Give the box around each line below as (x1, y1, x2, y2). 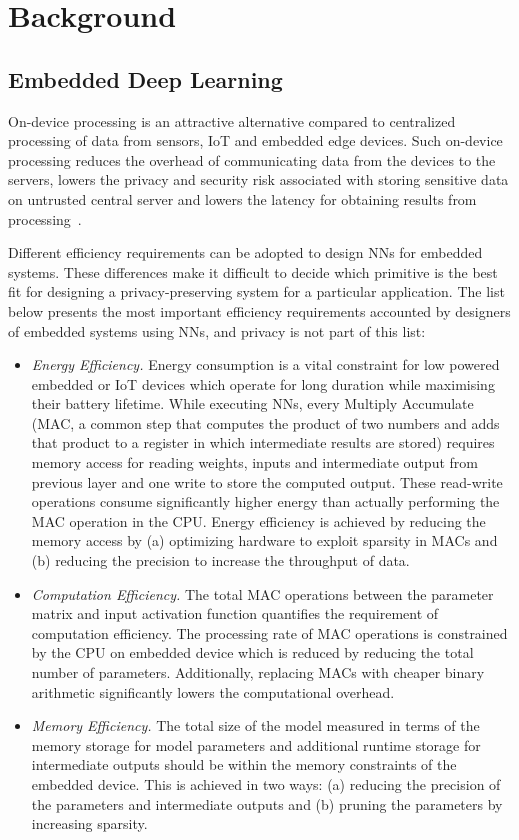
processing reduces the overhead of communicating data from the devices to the (8, 149, 496, 170)
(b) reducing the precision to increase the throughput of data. (31, 550, 410, 571)
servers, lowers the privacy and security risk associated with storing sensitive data (8, 169, 509, 190)
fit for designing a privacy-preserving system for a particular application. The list (8, 281, 505, 302)
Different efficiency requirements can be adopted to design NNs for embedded (8, 242, 483, 263)
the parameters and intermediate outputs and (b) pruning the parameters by (31, 793, 503, 814)
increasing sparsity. (31, 813, 148, 834)
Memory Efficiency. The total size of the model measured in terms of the (31, 715, 480, 736)
